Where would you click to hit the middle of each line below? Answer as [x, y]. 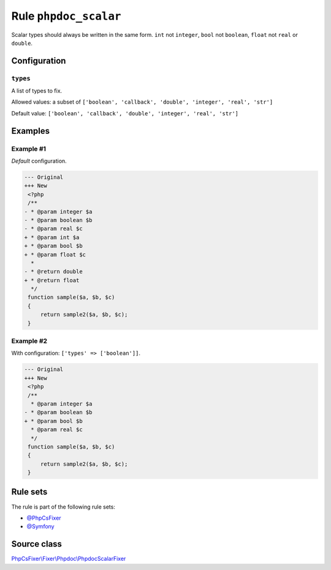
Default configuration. [39, 161]
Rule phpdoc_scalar [66, 16]
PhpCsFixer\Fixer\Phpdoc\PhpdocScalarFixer [69, 559]
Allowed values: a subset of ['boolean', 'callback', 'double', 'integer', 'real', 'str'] [142, 102]
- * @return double [53, 272]
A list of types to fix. [37, 91]
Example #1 [29, 148]
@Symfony [40, 526]
